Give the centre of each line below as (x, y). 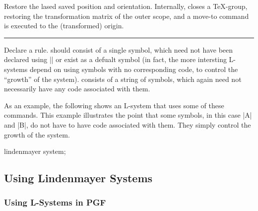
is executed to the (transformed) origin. (64, 26)
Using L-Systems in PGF (55, 202)
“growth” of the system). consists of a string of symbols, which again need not (123, 79)
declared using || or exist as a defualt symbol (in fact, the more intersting (115, 59)
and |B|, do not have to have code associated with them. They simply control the (128, 124)
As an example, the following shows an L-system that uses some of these (114, 105)
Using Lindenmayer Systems (78, 178)
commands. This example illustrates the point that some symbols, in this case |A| (128, 115)
